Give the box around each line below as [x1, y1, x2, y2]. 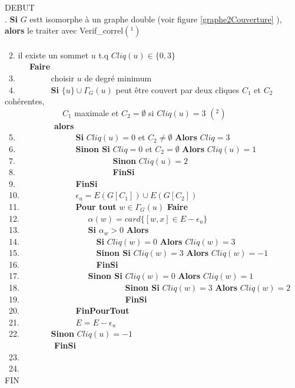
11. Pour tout [8, 200, 117, 212]
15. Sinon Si [8, 246, 131, 259]
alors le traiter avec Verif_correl [5, 24, 124, 37]
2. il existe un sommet [8, 48, 89, 61]
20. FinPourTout [8, 304, 130, 317]
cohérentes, [5, 95, 45, 107]
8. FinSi [8, 166, 135, 178]
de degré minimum [84, 71, 152, 84]
